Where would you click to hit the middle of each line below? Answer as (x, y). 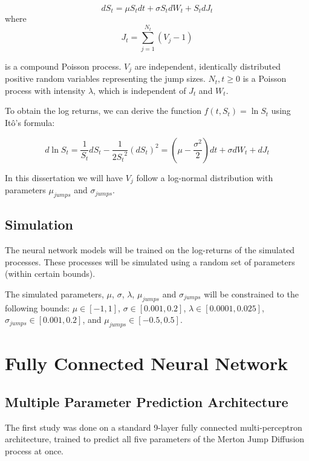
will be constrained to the (251, 294)
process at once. (34, 450)
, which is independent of (140, 90)
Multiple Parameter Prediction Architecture (147, 401)
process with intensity (45, 90)
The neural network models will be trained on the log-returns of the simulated (150, 250)
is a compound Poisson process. (63, 66)
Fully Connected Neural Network (146, 363)
